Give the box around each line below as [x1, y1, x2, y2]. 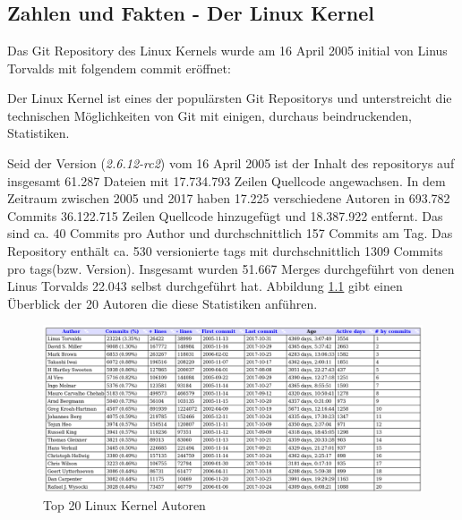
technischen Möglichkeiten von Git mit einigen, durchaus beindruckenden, [7, 106, 412, 124]
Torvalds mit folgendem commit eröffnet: [7, 58, 231, 77]
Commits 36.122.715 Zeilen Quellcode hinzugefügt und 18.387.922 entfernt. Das [7, 206, 443, 225]
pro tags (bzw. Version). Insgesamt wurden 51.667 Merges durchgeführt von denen [7, 259, 455, 277]
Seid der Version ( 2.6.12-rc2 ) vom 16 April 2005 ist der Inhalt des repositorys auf [7, 153, 455, 172]
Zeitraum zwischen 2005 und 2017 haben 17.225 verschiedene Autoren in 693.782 [7, 189, 450, 208]
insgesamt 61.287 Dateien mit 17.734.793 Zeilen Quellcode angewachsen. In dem [7, 171, 446, 190]
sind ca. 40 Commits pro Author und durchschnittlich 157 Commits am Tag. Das [7, 224, 453, 243]
